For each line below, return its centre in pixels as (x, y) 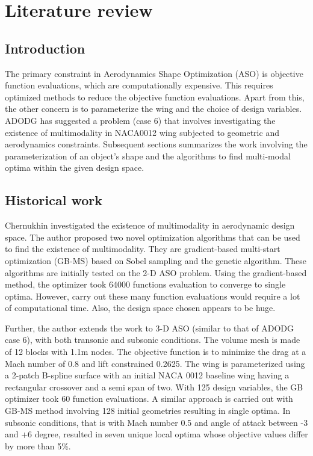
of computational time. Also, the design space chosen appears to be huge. (140, 308)
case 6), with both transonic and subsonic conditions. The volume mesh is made (153, 340)
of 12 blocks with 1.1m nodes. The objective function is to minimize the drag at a (156, 352)
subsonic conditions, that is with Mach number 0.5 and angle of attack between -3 (156, 422)
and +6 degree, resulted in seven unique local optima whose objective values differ (156, 434)
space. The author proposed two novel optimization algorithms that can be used (153, 237)
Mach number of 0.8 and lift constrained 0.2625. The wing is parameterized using (155, 363)
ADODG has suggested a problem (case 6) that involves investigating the (140, 120)
